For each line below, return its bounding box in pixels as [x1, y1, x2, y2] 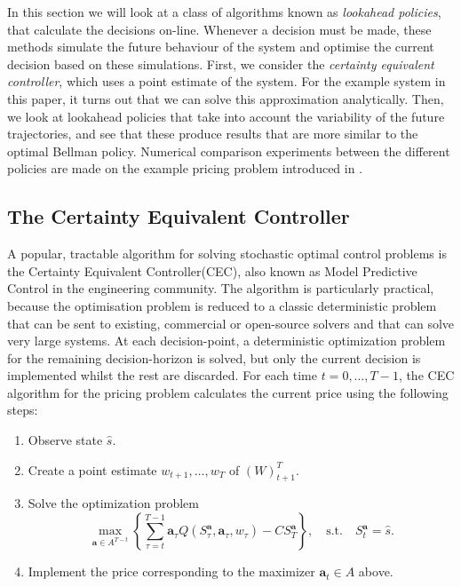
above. [358, 562, 393, 581]
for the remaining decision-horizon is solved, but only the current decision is [7, 348, 421, 367]
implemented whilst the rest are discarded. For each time [7, 366, 317, 385]
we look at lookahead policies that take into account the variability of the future [7, 107, 445, 125]
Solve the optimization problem [28, 494, 199, 512]
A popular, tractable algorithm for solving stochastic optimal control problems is [7, 244, 447, 263]
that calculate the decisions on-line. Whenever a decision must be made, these [7, 20, 432, 38]
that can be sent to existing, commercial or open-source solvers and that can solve [7, 313, 455, 332]
